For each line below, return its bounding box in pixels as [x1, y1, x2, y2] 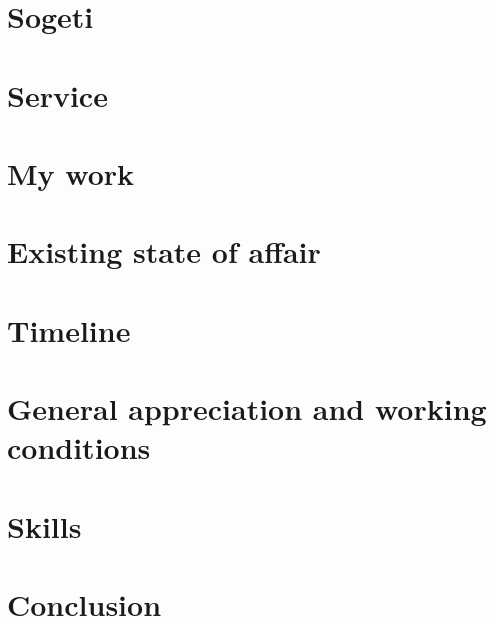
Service [7, 74, 108, 115]
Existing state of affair [7, 231, 321, 272]
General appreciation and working [7, 388, 487, 429]
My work [7, 152, 135, 193]
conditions [7, 427, 151, 468]
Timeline [7, 309, 131, 350]
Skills [7, 505, 82, 546]
